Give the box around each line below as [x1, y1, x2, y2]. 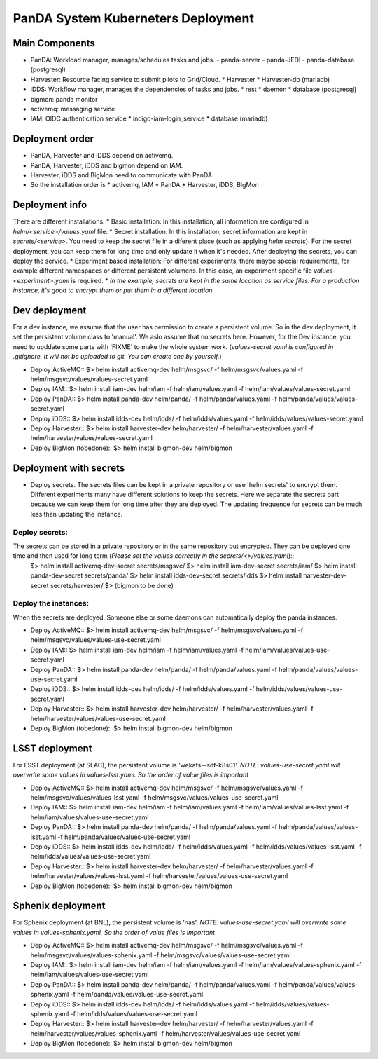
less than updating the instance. [30, 510, 123, 518]
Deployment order [13, 133, 94, 145]
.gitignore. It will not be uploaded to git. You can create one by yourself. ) [13, 353, 222, 361]
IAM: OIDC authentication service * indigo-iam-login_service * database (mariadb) [30, 114, 268, 123]
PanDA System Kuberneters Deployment [13, 11, 255, 26]
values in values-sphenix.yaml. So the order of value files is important [13, 928, 216, 936]
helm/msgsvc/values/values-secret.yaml [30, 375, 148, 383]
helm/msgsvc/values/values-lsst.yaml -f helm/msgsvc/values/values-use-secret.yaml [30, 793, 279, 802]
